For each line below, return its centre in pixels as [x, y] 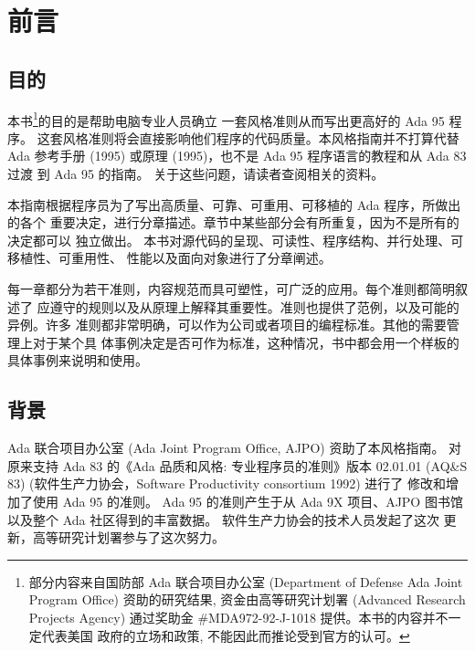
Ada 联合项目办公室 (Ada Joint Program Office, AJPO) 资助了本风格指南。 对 [235, 448]
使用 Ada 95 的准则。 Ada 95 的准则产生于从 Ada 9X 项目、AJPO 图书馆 [248, 501]
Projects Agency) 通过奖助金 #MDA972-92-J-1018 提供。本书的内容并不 [238, 617]
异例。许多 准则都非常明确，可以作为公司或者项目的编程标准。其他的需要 [227, 325]
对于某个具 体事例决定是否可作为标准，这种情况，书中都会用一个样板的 [246, 342]
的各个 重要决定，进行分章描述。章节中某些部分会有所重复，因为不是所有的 [233, 222]
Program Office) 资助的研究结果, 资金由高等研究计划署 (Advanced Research [247, 599]
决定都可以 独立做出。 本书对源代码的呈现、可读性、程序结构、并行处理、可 [236, 240]
